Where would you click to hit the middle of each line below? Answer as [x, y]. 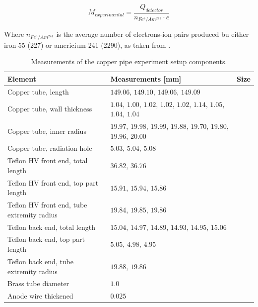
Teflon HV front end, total [48, 160]
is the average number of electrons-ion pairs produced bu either [153, 34]
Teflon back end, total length [51, 227]
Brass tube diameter [38, 283]
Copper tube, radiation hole [50, 148]
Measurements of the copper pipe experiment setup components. [129, 61]
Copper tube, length [38, 91]
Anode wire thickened [40, 296]
